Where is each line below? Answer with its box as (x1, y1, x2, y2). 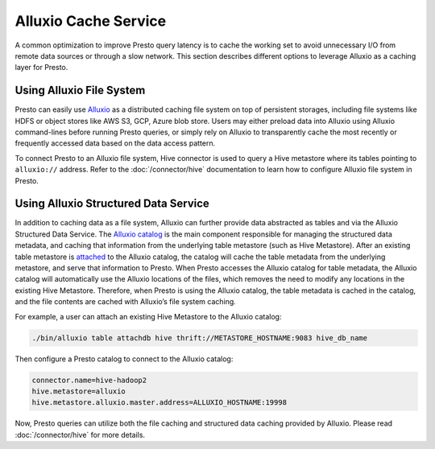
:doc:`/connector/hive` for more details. (14, 430, 145, 439)
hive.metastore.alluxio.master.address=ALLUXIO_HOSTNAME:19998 (31, 398, 288, 407)
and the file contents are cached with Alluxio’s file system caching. (14, 297, 237, 307)
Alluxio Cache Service (14, 12, 167, 30)
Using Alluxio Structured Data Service (14, 197, 209, 211)
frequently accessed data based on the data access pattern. (14, 138, 216, 148)
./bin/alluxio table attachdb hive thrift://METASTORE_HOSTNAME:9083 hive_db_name (31, 333, 368, 342)
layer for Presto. (14, 63, 68, 72)
